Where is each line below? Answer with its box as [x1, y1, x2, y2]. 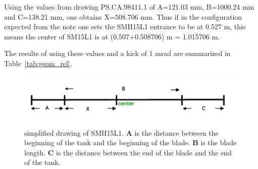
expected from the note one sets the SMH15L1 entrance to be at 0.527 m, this [4, 21, 246, 32]
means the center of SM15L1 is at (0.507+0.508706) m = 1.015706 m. [4, 31, 220, 41]
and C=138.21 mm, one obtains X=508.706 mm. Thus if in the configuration [4, 11, 242, 22]
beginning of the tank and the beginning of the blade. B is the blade [24, 137, 237, 148]
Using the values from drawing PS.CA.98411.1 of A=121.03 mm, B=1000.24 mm [4, 2, 254, 12]
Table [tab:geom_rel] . [4, 58, 72, 68]
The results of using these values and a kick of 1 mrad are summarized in [4, 48, 231, 59]
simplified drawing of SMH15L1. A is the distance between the [24, 127, 219, 138]
